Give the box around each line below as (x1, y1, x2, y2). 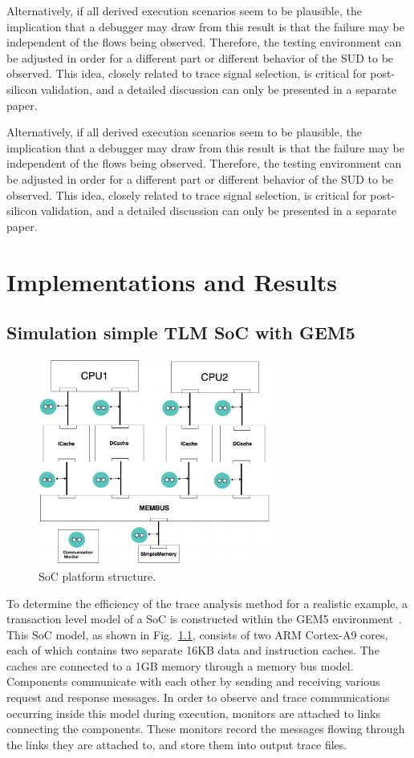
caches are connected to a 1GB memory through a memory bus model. (6, 657, 354, 674)
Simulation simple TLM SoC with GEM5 (6, 320, 355, 345)
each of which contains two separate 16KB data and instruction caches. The (6, 642, 379, 659)
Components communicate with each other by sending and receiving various (6, 673, 380, 690)
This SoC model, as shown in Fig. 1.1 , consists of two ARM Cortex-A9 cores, (6, 626, 388, 642)
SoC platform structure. (39, 567, 156, 584)
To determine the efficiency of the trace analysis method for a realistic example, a (6, 594, 408, 611)
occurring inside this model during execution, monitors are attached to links (6, 704, 381, 721)
